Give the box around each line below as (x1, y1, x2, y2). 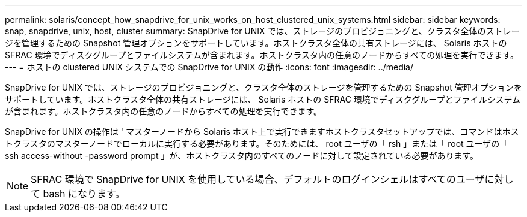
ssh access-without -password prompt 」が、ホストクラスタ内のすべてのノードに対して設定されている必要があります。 (5, 150, 479, 161)
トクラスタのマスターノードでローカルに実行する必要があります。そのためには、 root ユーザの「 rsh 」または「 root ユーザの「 (5, 138, 508, 149)
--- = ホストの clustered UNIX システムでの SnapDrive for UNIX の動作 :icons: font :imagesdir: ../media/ (5, 62, 414, 72)
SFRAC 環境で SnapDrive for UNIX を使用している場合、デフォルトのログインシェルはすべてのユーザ (31, 173, 485, 185)
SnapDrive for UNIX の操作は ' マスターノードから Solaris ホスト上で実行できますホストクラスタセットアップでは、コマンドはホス (5, 126, 519, 137)
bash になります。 (43, 188, 125, 200)
